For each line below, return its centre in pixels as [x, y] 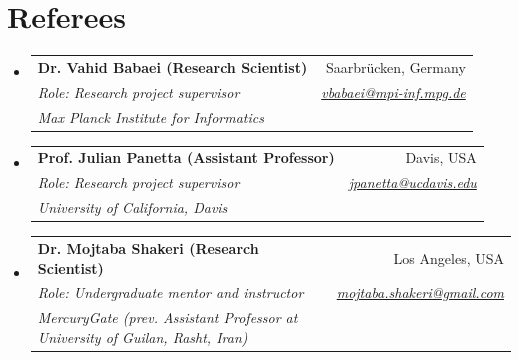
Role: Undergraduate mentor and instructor [170, 292]
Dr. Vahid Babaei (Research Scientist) [172, 66]
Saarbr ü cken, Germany [395, 66]
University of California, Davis [132, 207]
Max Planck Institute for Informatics [150, 116]
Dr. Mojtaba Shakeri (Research [148, 247]
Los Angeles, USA [448, 257]
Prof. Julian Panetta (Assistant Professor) [186, 157]
